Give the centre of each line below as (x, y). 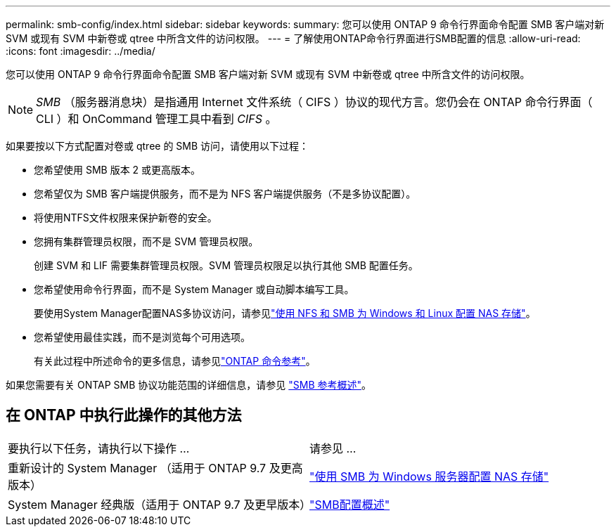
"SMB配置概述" (350, 504)
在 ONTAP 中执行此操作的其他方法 (124, 415)
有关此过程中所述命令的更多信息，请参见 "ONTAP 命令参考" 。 (175, 361)
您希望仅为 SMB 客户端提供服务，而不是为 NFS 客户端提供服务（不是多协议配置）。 (225, 194)
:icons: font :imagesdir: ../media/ (81, 51)
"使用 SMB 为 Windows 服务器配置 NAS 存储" (429, 476)
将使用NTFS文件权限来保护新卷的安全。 (126, 218)
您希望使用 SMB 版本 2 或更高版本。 (117, 170)
